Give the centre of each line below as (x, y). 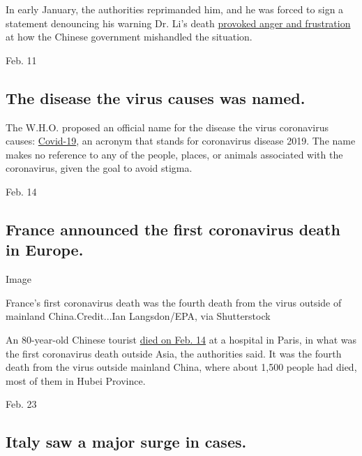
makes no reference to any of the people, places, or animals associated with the (174, 154)
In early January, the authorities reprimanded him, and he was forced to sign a (175, 9)
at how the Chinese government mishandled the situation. (129, 37)
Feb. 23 (21, 404)
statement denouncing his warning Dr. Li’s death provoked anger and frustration (178, 23)
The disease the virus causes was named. (156, 97)
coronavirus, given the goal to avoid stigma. (99, 168)
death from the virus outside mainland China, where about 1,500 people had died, (181, 367)
